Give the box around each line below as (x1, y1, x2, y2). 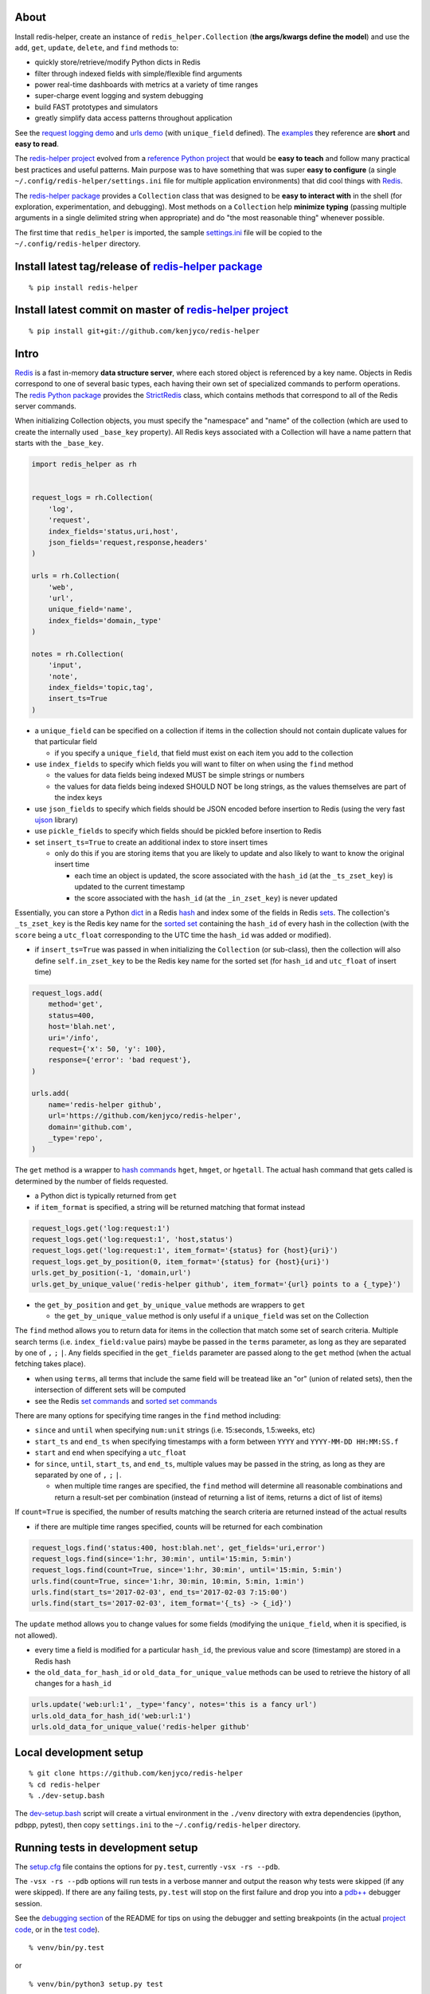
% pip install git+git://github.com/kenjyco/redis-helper (29, 326, 260, 335)
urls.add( (31, 1089, 70, 1098)
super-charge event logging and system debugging (34, 91, 204, 100)
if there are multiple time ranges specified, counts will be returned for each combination (34, 1522, 323, 1531)
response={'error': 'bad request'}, (48, 1055, 191, 1065)
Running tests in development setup (14, 1841, 198, 1854)
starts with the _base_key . (14, 439, 104, 448)
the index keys (54, 793, 103, 802)
